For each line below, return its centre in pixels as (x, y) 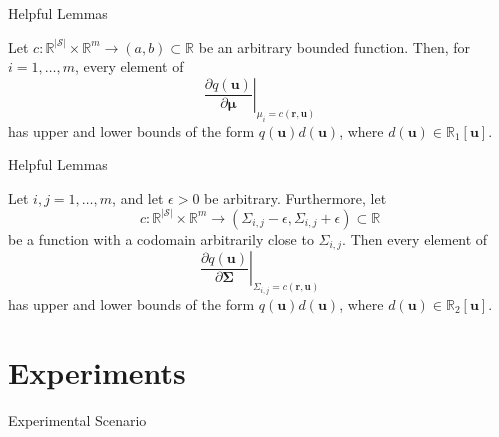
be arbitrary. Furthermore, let (295, 197)
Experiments (97, 372)
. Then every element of (415, 238)
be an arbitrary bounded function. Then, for (334, 46)
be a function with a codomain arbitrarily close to (161, 238)
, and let (138, 197)
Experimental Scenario (77, 420)
